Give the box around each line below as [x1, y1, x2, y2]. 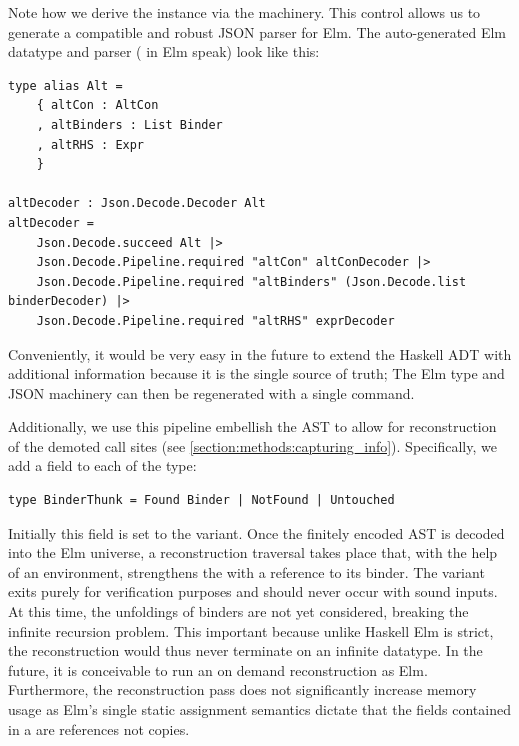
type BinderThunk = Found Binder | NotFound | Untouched [8, 493, 395, 508]
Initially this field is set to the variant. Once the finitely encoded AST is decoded [8, 522, 505, 543]
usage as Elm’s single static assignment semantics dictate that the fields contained [8, 699, 511, 719]
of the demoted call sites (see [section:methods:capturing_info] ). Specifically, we [8, 435, 497, 456]
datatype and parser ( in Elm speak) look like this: [8, 41, 320, 62]
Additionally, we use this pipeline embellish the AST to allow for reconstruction [8, 416, 497, 437]
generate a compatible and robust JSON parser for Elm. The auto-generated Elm [8, 21, 506, 42]
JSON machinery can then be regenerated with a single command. [8, 382, 415, 403]
